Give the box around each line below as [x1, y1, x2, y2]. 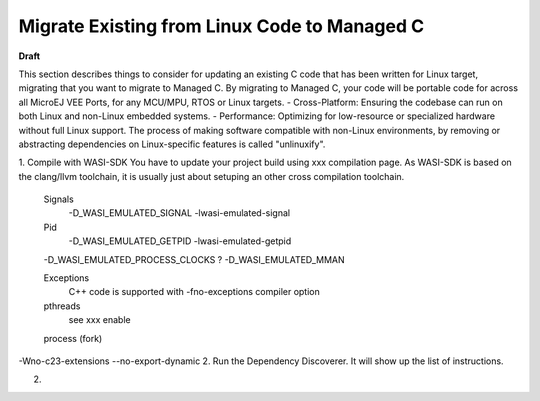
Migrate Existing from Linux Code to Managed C [18, 15, 425, 37]
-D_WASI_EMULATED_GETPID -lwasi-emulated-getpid [68, 235, 292, 247]
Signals [43, 193, 74, 205]
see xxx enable [68, 314, 131, 326]
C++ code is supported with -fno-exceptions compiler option [68, 286, 320, 298]
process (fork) [43, 332, 103, 344]
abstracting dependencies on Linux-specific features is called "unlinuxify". [18, 138, 326, 150]
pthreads [43, 300, 81, 312]
